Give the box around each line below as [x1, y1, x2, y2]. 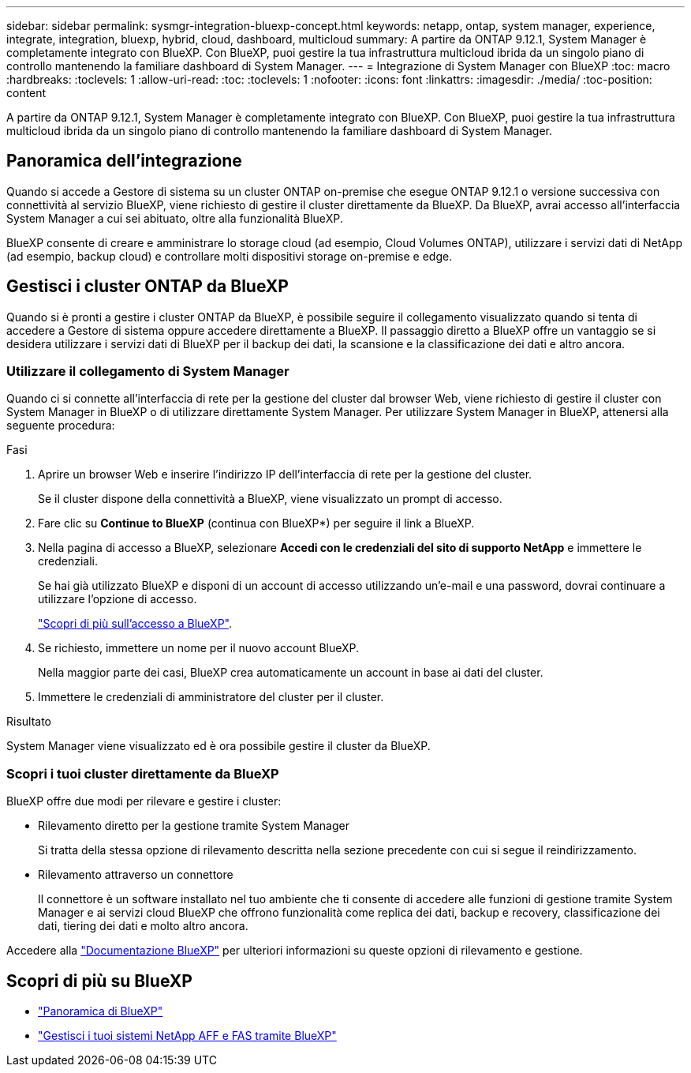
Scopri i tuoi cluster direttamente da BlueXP [6, 765, 279, 782]
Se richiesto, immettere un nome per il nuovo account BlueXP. [38, 641, 360, 655]
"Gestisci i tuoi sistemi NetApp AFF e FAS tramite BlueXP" [38, 1029, 337, 1043]
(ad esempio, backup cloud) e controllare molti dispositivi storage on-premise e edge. [6, 249, 453, 263]
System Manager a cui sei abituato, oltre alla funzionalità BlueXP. [6, 211, 343, 225]
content [6, 86, 47, 99]
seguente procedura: [6, 418, 115, 433]
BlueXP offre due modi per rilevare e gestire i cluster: [6, 794, 282, 809]
